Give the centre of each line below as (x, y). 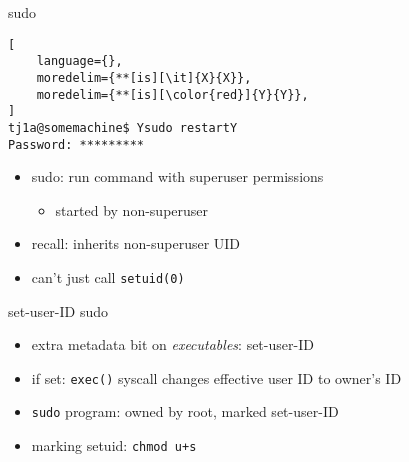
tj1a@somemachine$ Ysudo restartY (123, 127)
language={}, (79, 61)
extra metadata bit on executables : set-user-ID (172, 344)
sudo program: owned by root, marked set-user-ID (185, 411)
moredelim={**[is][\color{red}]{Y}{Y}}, (172, 94)
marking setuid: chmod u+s (114, 445)
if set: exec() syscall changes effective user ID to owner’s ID (216, 377)
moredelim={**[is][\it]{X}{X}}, (144, 77)
